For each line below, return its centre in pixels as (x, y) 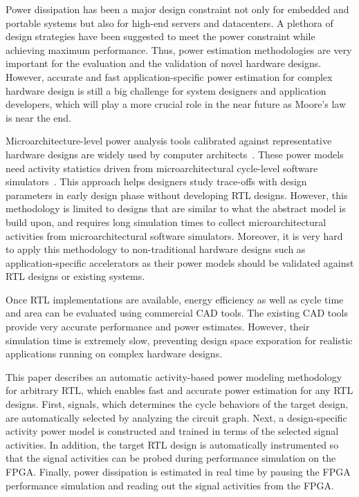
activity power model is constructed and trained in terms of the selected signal (172, 431)
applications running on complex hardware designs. (114, 354)
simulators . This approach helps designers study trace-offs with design (156, 181)
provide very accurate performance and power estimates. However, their (158, 327)
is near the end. (39, 117)
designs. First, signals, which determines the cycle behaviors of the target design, (177, 404)
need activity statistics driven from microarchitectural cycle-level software (162, 168)
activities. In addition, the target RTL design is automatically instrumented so (172, 444)
